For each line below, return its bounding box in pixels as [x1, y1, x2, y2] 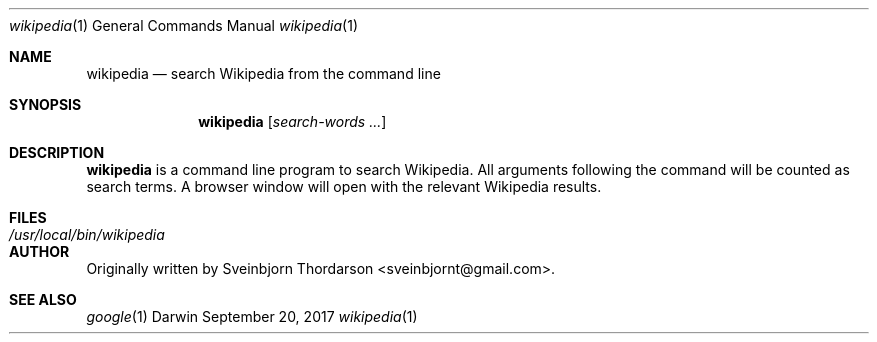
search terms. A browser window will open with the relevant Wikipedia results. [86, 178, 602, 195]
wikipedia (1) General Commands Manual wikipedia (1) [9, 17, 359, 34]
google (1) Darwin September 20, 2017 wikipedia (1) [86, 308, 418, 325]
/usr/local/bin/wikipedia [9, 226, 165, 243]
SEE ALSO [9, 291, 77, 308]
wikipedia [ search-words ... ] [198, 113, 387, 130]
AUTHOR [9, 243, 70, 260]
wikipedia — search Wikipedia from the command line [86, 65, 441, 82]
